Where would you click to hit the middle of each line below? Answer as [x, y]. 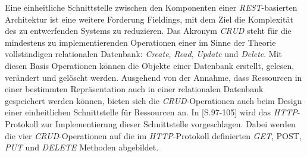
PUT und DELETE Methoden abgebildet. [82, 147]
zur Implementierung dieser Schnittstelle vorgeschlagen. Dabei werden [168, 123]
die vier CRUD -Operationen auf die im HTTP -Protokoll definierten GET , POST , [153, 135]
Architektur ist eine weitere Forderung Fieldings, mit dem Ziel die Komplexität [149, 19]
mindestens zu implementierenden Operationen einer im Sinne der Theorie [140, 42]
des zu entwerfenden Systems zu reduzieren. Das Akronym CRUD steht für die [148, 31]
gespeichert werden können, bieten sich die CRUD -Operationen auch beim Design [153, 100]
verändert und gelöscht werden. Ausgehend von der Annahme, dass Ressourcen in [153, 77]
